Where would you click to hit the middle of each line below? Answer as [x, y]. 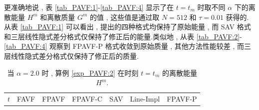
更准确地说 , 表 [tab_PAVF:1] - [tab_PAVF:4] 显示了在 [89, 7]
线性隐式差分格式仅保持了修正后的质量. [75, 55]
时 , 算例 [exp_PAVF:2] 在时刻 [90, 72]
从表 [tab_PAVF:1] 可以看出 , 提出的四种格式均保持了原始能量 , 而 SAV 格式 [128, 27]
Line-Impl [145, 99]
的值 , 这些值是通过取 [125, 17]
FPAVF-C [87, 99]
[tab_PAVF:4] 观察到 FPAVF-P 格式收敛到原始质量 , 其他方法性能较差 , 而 [124, 46]
